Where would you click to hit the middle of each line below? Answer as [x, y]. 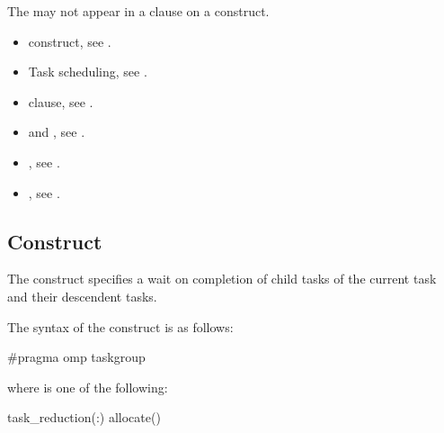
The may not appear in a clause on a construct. [138, 11]
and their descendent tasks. [82, 296]
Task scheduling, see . [88, 72]
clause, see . [61, 101]
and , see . [57, 132]
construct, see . [70, 41]
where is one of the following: [88, 387]
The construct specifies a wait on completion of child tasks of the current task [222, 279]
